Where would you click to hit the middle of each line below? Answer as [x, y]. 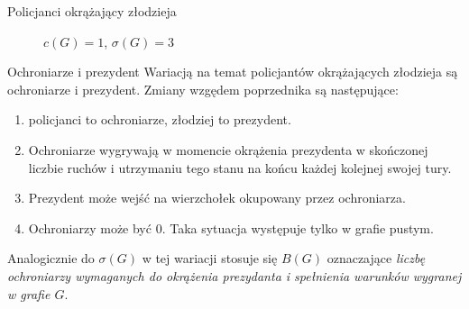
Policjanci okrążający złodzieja [92, 11]
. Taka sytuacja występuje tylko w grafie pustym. [298, 227]
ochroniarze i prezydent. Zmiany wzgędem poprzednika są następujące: [203, 89]
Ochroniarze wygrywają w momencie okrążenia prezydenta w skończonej [228, 149]
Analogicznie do [51, 258]
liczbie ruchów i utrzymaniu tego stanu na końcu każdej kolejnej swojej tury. [240, 167]
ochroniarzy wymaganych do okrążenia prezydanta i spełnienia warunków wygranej [234, 275]
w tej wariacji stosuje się [210, 258]
